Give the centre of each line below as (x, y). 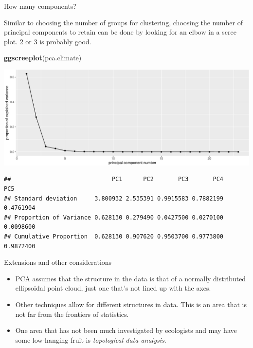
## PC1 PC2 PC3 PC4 (114, 179)
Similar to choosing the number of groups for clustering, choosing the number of (123, 22)
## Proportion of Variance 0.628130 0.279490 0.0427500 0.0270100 (114, 217)
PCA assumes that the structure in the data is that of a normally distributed (131, 278)
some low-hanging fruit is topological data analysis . (91, 339)
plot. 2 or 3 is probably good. (48, 41)
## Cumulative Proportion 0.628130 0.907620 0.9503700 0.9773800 (114, 237)
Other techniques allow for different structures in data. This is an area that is (131, 304)
